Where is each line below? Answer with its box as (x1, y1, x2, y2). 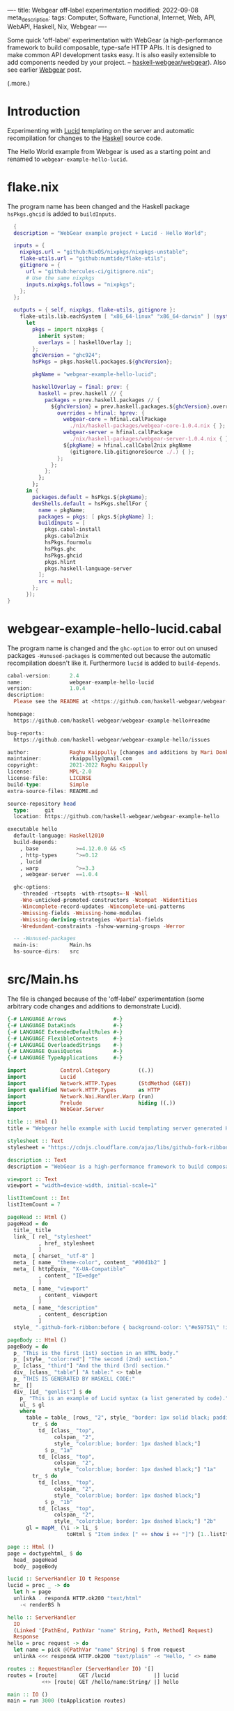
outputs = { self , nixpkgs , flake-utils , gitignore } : (13, 307, 176, 314)
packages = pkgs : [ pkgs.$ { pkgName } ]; (38, 513, 155, 520)
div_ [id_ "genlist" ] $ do (13, 1388, 92, 1395)
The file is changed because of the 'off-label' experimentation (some (7, 995, 205, 1003)
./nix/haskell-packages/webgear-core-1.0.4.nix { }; (69, 422, 226, 429)
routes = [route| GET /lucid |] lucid (7, 1672, 179, 1679)
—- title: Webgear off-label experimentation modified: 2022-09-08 (7, 6, 198, 14)
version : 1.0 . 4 (7, 685, 86, 692)
